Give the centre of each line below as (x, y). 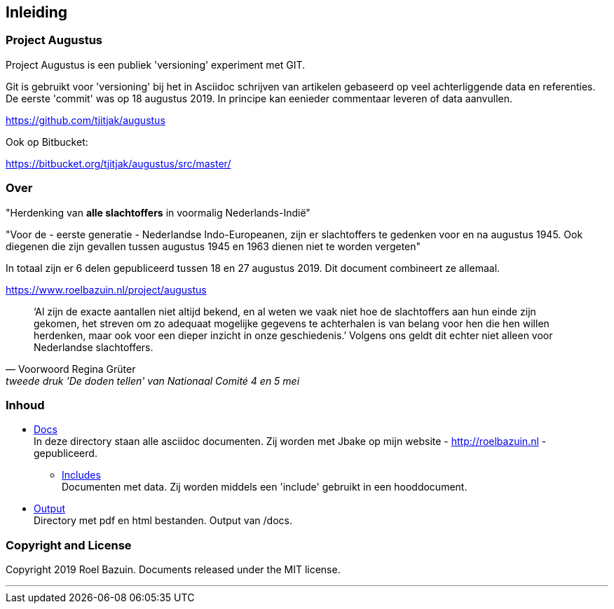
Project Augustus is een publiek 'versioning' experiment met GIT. (156, 64)
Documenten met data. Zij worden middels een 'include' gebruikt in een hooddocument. (265, 487)
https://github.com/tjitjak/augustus (86, 120)
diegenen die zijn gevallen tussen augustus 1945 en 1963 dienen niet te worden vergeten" (213, 246)
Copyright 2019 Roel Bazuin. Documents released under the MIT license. (173, 570)
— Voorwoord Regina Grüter (71, 369)
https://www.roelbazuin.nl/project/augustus (106, 289)
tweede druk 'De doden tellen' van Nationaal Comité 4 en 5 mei (153, 381)
